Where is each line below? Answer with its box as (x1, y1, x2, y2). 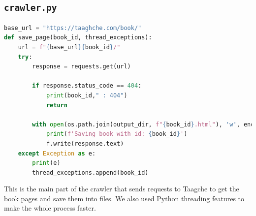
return (46, 101, 67, 109)
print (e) (32, 159, 61, 167)
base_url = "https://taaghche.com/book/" (4, 24, 142, 31)
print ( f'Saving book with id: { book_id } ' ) (46, 130, 188, 138)
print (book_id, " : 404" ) (46, 92, 128, 99)
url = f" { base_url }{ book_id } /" (18, 43, 121, 51)
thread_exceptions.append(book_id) (32, 169, 149, 176)
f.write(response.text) (46, 140, 124, 147)
